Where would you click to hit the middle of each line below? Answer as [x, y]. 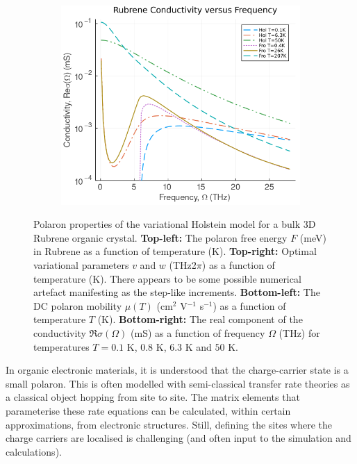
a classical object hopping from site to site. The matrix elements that [153, 397]
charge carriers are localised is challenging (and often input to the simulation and [178, 438]
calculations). [34, 451]
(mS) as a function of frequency [198, 333]
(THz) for [299, 333]
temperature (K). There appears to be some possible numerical [167, 278]
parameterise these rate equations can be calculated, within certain [148, 410]
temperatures [61, 346]
